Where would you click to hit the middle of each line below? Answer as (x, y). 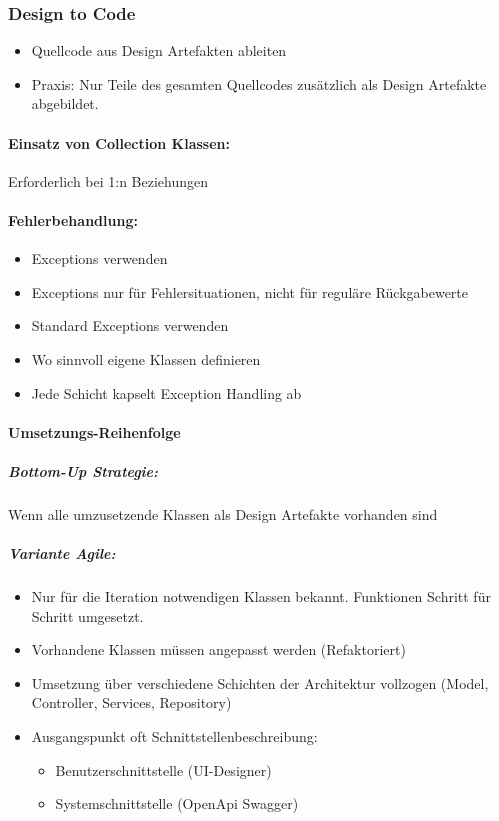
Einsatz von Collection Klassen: (119, 142)
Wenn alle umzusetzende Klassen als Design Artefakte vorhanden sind (223, 513)
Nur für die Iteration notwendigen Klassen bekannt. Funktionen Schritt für (261, 596)
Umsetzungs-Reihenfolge (94, 431)
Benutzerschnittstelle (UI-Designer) (163, 769)
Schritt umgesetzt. (87, 615)
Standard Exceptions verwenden (130, 325)
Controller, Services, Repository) (131, 702)
